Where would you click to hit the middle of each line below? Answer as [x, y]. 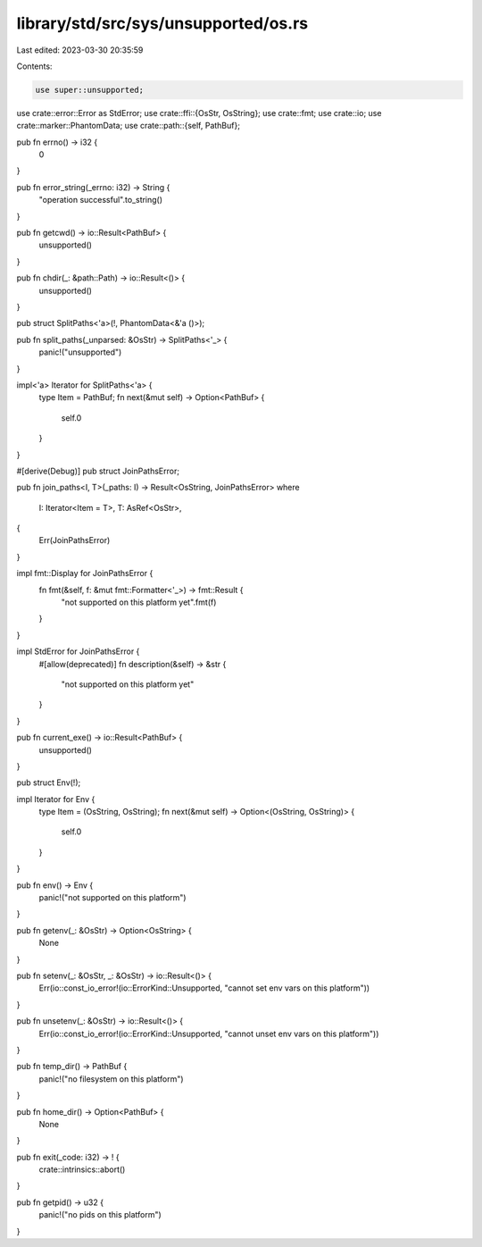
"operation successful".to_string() [101, 200]
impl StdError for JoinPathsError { [78, 651]
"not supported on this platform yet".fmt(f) [139, 602]
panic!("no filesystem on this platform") [111, 1079]
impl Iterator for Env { [56, 799]
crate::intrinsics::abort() [82, 1169]
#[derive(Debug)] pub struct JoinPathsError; [98, 471]
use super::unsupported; [90, 90]
